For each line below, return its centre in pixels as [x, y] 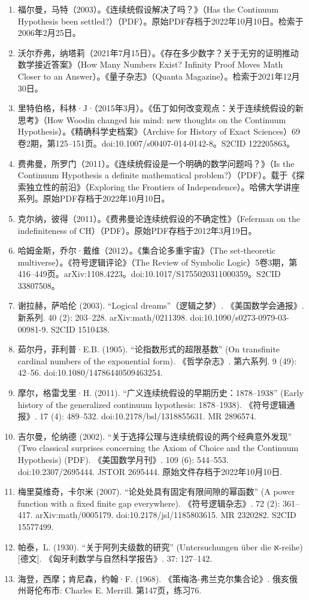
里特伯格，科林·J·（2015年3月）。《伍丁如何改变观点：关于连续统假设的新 [160, 108]
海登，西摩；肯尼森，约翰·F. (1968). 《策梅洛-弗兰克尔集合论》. [144, 578]
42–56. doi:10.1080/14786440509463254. [90, 372]
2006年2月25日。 [49, 33]
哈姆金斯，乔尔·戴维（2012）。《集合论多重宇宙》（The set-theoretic [147, 250]
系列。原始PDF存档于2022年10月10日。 [94, 198]
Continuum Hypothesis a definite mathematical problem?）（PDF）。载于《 [157, 175]
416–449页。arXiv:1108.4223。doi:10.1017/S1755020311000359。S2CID [149, 274]
